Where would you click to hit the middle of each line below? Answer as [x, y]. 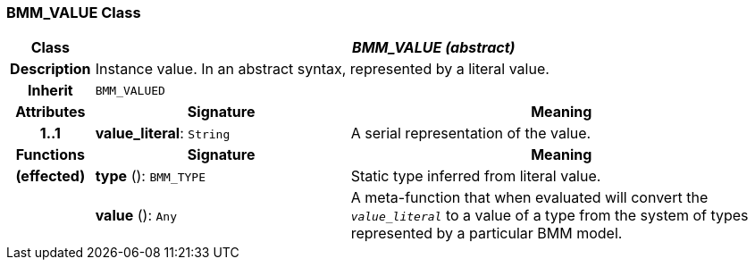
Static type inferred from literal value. [476, 176]
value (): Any [136, 216]
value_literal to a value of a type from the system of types [549, 216]
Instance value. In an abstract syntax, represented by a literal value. [322, 69]
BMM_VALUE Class [74, 13]
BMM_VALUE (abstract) [434, 48]
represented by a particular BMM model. [487, 234]
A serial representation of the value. [471, 133]
